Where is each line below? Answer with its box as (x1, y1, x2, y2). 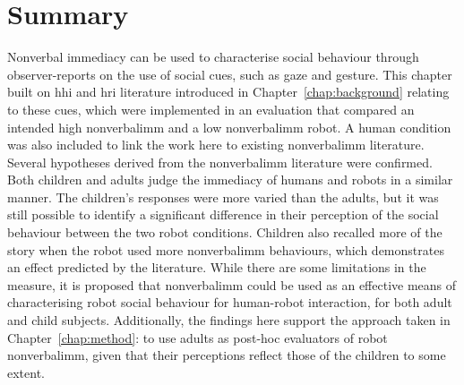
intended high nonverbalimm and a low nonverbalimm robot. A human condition (7, 117, 451, 136)
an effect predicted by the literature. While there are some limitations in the (7, 258, 426, 277)
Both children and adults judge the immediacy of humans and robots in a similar (7, 170, 453, 189)
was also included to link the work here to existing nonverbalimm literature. (7, 135, 425, 154)
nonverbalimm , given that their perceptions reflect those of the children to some (7, 346, 446, 364)
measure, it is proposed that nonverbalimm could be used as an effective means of (7, 275, 457, 294)
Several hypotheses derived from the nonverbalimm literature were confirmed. (7, 152, 433, 171)
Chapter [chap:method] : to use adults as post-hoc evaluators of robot (7, 328, 388, 346)
